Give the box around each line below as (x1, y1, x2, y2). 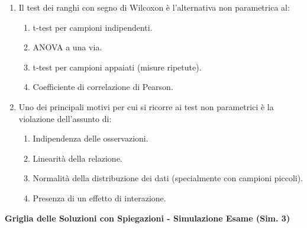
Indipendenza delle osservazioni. (33, 132, 148, 144)
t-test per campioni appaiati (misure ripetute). (33, 60, 202, 73)
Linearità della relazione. (33, 152, 122, 164)
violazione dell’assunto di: (18, 112, 112, 124)
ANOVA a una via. (33, 41, 102, 53)
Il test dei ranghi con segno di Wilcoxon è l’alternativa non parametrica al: (18, 1, 290, 13)
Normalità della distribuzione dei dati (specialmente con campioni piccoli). (33, 172, 303, 184)
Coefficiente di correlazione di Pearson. (33, 81, 173, 93)
